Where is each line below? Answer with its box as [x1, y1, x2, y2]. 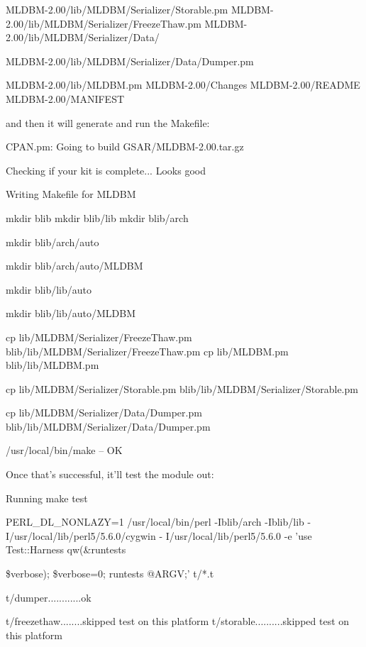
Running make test [6, 490, 88, 505]
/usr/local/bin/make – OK [6, 443, 123, 458]
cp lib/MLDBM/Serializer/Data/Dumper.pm [6, 405, 202, 420]
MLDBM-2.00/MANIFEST [6, 91, 125, 106]
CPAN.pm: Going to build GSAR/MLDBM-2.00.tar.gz [6, 139, 244, 154]
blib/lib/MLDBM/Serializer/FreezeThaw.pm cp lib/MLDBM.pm [6, 343, 289, 358]
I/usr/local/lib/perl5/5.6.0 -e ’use [165, 528, 312, 543]
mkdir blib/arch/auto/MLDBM [6, 258, 143, 273]
